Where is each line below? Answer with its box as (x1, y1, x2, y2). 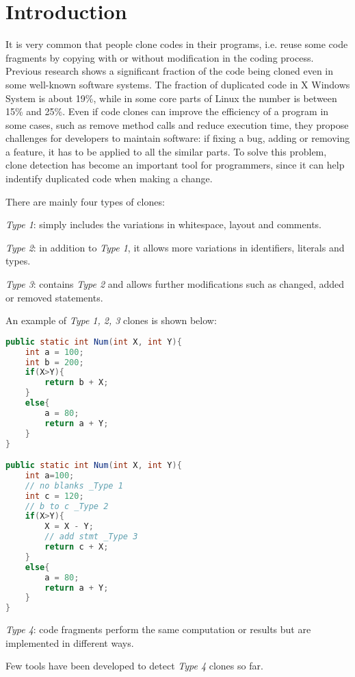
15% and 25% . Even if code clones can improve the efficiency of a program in (5, 104, 329, 119)
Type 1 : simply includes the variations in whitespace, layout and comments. (5, 217, 321, 232)
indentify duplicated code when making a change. (5, 171, 213, 186)
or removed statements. (5, 290, 103, 304)
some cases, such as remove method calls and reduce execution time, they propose (5, 117, 349, 132)
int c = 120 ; (25, 491, 84, 501)
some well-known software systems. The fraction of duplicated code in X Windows (5, 77, 350, 91)
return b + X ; (44, 378, 109, 388)
